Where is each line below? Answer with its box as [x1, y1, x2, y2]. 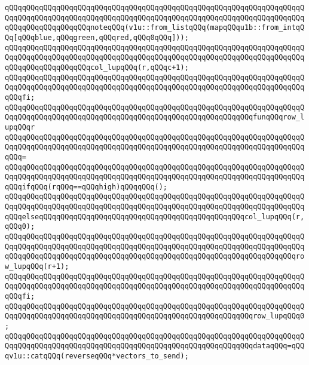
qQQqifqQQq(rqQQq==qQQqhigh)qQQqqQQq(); [5, 182, 168, 191]
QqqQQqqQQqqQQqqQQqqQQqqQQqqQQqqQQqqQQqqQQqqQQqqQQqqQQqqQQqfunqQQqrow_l [5, 113, 305, 122]
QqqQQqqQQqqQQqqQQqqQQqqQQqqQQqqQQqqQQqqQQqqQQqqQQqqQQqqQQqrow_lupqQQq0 [5, 312, 305, 321]
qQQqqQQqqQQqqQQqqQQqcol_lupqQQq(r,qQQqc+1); [5, 63, 189, 72]
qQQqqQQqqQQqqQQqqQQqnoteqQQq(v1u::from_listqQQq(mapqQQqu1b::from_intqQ [5, 23, 305, 32]
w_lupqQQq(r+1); [5, 262, 69, 271]
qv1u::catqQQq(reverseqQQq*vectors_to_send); [5, 351, 189, 360]
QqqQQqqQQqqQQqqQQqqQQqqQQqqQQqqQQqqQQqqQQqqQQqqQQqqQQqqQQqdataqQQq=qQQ [5, 342, 305, 351]
